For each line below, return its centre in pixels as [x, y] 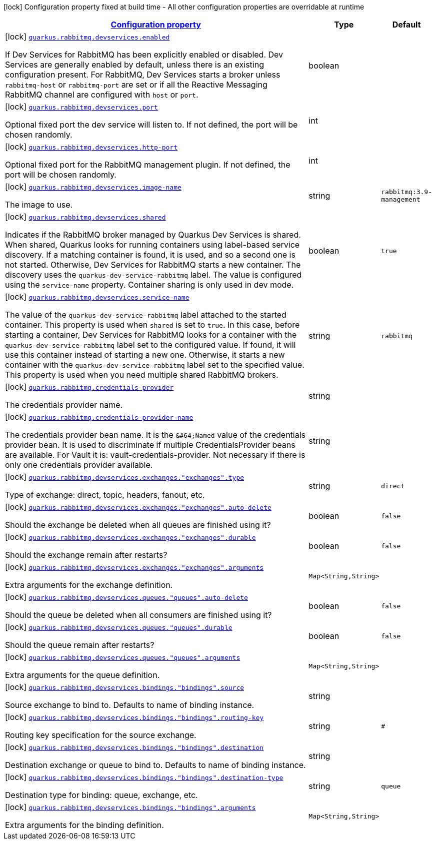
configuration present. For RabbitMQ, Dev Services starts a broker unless [143, 75]
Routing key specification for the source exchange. [101, 735]
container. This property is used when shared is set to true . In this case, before [152, 325]
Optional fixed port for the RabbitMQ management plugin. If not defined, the [148, 165]
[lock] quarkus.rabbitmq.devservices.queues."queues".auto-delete [126, 597]
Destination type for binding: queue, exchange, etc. [101, 795]
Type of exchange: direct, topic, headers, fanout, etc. [105, 495]
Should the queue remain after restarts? [80, 645]
